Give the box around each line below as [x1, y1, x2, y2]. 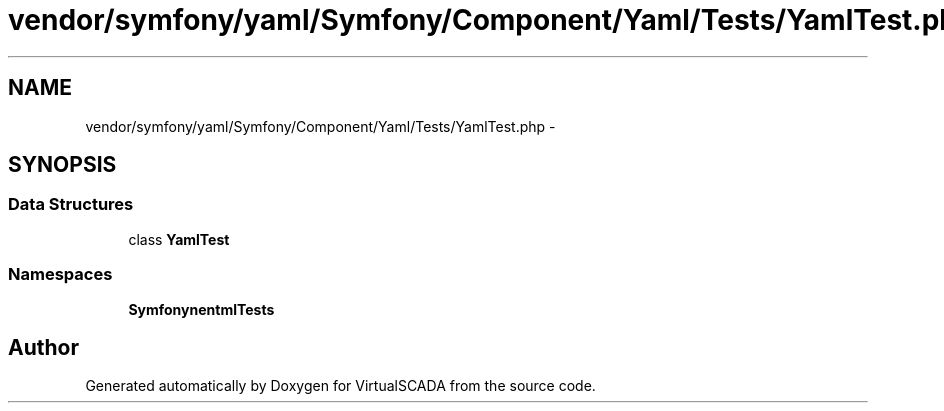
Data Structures [8, 194, 134, 215]
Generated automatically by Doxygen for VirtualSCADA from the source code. [85, 377, 596, 395]
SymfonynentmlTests [128, 300, 275, 318]
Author [8, 334, 79, 360]
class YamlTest [128, 230, 230, 248]
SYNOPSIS [8, 152, 117, 178]
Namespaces [8, 264, 113, 285]
